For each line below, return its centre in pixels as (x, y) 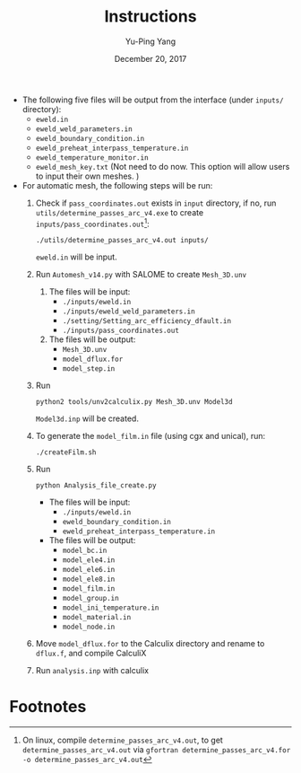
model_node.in (89, 627)
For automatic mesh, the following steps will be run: (117, 185)
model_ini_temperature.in (111, 608)
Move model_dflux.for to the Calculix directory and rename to (150, 643)
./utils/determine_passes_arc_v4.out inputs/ (122, 240)
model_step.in (89, 369)
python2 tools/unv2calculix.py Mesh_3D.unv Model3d (134, 401)
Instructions (150, 17)
